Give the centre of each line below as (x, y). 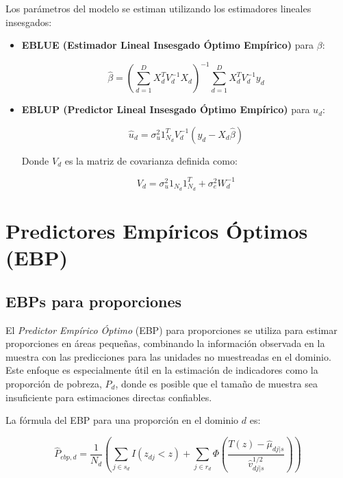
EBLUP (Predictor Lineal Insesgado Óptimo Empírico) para (166, 109)
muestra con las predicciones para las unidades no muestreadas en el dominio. (168, 356)
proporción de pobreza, (54, 383)
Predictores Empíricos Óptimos (157, 231)
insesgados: (29, 22)
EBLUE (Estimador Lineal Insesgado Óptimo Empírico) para (168, 45)
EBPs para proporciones (94, 301)
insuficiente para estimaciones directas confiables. (109, 397)
